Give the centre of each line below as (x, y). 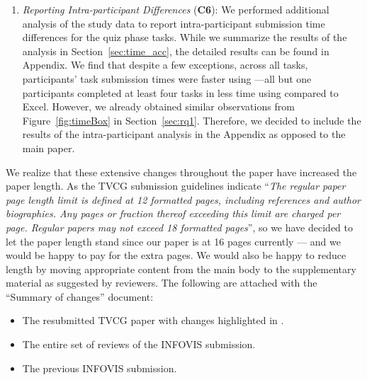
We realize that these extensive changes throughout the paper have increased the (181, 172)
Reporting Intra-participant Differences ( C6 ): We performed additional (176, 9)
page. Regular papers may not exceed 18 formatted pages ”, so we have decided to (180, 227)
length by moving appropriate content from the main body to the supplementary (181, 269)
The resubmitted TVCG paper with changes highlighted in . (153, 320)
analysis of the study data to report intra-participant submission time (174, 23)
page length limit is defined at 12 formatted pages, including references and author (183, 199)
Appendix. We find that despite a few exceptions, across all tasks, (165, 65)
